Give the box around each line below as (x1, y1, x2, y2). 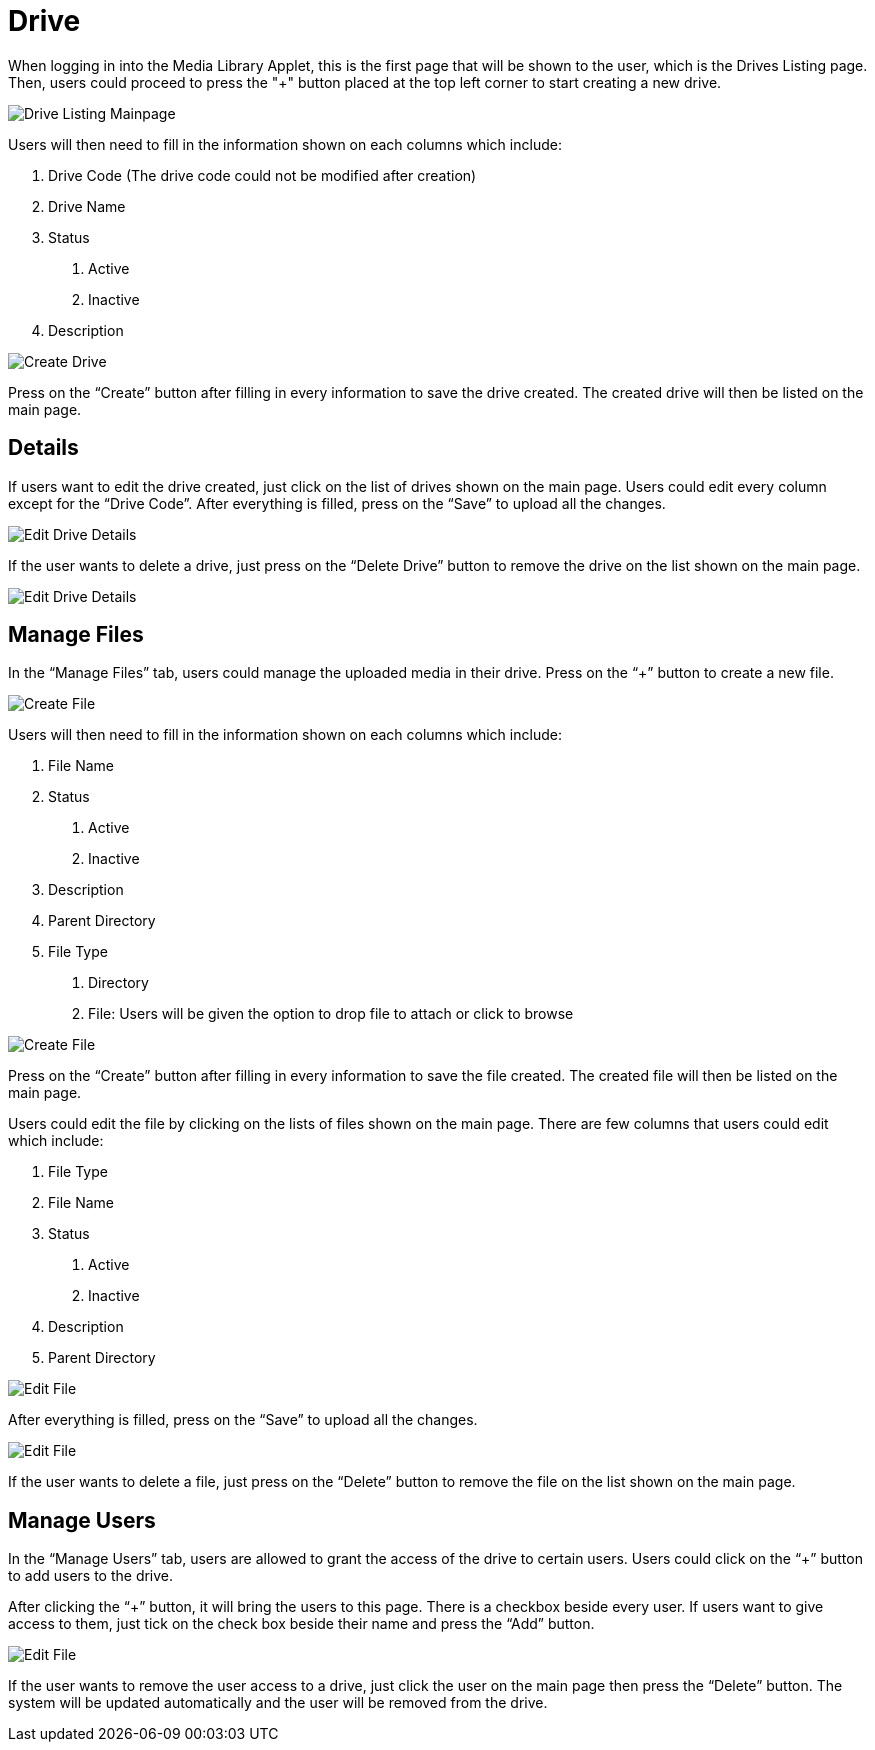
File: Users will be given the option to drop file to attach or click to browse (88, 1005, 574, 1023)
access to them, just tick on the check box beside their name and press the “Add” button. (8, 1615, 595, 1633)
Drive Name (48, 197, 126, 215)
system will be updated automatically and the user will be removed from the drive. (8, 1694, 548, 1712)
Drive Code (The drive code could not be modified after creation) (48, 166, 477, 184)
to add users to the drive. (8, 1567, 174, 1585)
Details (8, 435, 79, 461)
